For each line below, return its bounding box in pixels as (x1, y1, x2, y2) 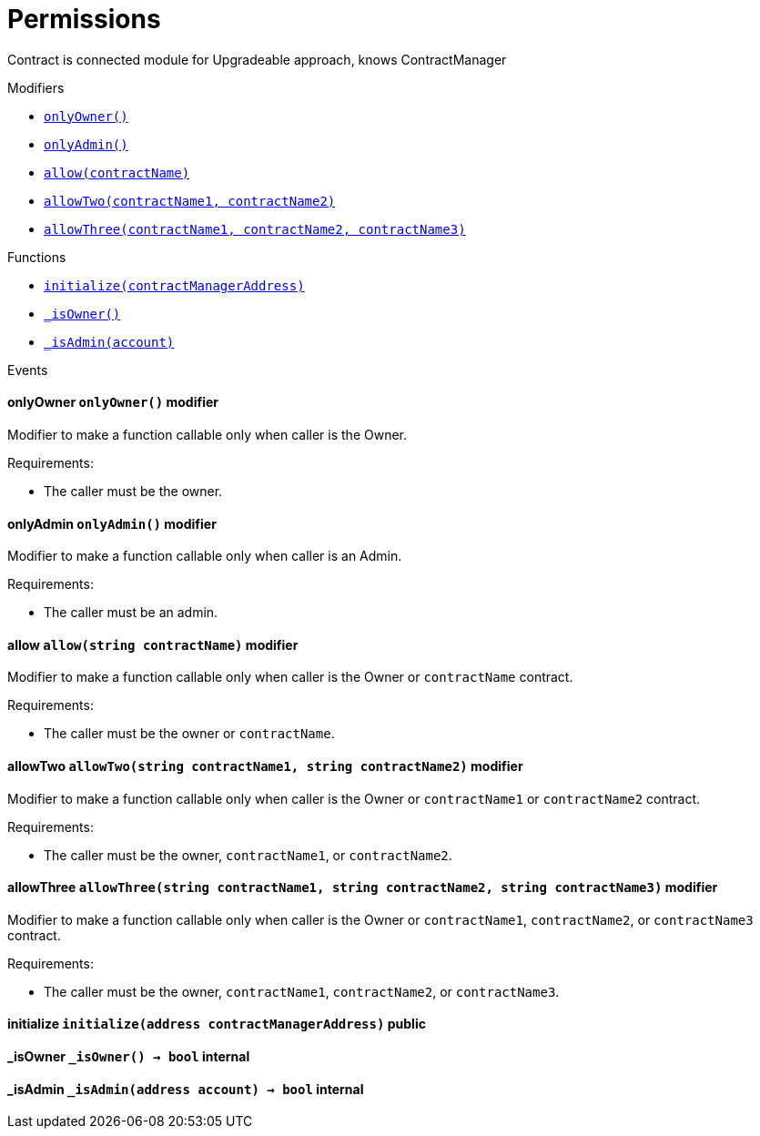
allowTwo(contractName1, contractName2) (44, 193, 336, 208)
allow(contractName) (44, 165, 190, 180)
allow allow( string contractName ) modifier (7, 636, 299, 653)
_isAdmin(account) (44, 334, 175, 350)
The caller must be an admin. (44, 604, 218, 621)
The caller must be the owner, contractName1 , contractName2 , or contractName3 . (44, 983, 560, 999)
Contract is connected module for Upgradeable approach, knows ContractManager (7, 51, 507, 67)
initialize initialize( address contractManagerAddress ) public (7, 1016, 426, 1032)
